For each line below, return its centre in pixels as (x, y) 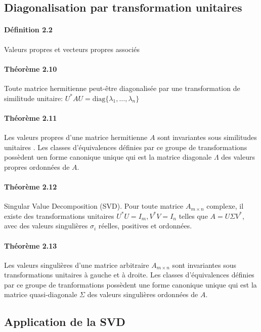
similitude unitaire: (34, 98)
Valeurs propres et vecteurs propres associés (72, 49)
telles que (193, 216)
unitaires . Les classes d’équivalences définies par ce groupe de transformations (126, 147)
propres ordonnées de (37, 167)
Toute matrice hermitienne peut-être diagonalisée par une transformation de (122, 88)
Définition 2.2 (28, 30)
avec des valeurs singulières (46, 226)
